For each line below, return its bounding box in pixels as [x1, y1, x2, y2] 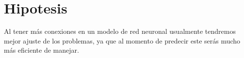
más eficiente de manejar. [4, 45, 79, 55]
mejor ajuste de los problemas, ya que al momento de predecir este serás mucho [4, 35, 241, 45]
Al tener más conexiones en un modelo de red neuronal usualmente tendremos [4, 26, 236, 36]
